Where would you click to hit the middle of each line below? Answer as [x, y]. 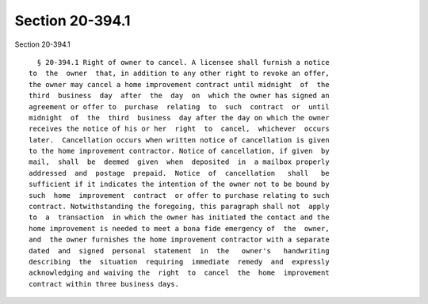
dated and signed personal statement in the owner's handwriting [179, 251]
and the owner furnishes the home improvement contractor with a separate [179, 240]
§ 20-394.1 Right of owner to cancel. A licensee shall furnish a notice [183, 62]
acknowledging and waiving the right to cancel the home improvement [179, 273]
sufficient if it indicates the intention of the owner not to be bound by [179, 184]
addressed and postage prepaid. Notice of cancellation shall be [179, 173]
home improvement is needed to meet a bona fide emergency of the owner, [179, 228]
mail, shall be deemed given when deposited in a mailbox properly [179, 162]
